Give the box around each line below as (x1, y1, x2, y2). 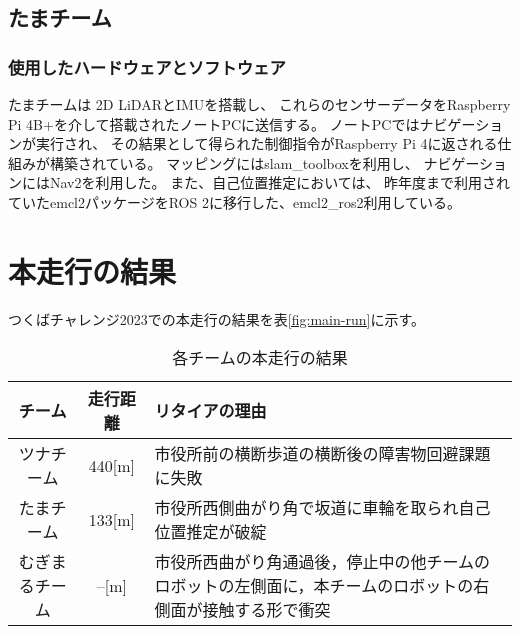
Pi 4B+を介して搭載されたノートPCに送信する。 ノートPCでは (8, 113, 420, 134)
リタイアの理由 (154, 399, 267, 423)
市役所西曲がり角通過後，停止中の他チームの (154, 550, 490, 574)
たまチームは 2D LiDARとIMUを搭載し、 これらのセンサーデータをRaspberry (8, 94, 511, 114)
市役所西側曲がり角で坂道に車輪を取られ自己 (154, 496, 491, 520)
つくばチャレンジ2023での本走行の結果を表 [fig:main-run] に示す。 (8, 308, 425, 329)
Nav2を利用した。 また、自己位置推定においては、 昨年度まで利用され (49, 172, 511, 193)
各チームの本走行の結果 (172, 346, 348, 370)
